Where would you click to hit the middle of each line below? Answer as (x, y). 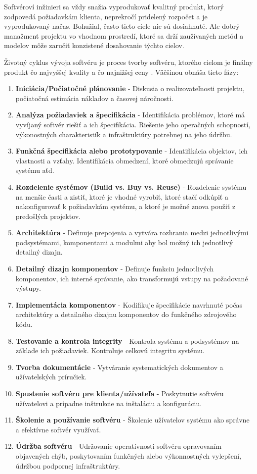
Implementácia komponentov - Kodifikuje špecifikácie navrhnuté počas (129, 304)
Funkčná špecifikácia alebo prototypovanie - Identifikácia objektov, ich (131, 151)
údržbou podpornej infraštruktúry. (68, 465)
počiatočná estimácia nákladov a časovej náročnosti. (94, 98)
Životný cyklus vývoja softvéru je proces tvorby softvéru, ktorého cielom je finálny (128, 62)
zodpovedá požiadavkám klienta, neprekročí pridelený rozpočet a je (106, 16)
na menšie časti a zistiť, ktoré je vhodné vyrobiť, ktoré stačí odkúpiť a (122, 196)
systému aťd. (35, 170)
